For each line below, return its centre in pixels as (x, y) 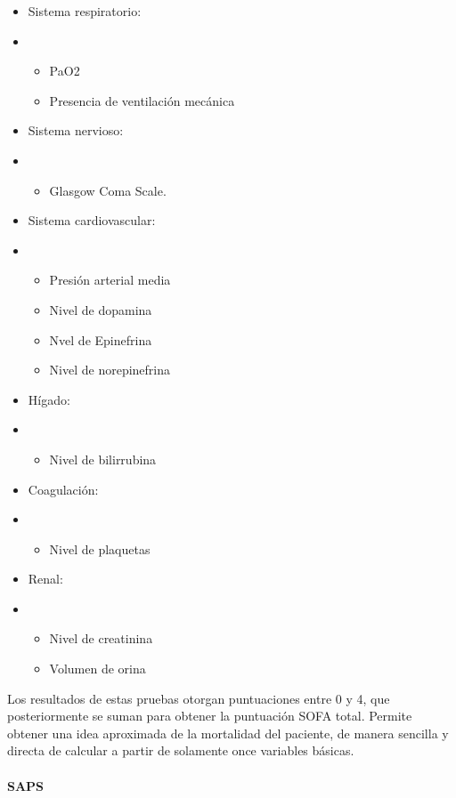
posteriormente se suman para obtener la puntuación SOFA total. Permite (210, 716)
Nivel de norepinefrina (110, 370)
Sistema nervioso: (76, 130)
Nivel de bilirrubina (103, 459)
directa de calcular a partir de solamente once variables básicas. (181, 750)
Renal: (45, 579)
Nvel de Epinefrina (101, 339)
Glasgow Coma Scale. (108, 190)
